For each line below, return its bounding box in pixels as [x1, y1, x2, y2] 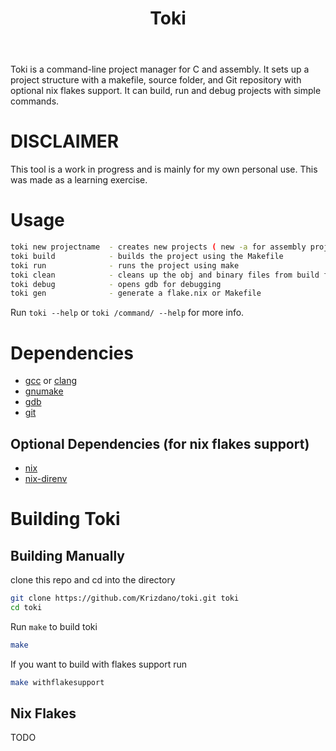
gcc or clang [24, 375, 78, 387]
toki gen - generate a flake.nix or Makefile [10, 288, 262, 299]
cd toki [10, 602, 43, 612]
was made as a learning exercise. [10, 174, 148, 186]
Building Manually [10, 547, 125, 564]
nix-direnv [24, 473, 68, 485]
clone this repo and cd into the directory [10, 574, 176, 586]
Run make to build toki [10, 620, 98, 632]
